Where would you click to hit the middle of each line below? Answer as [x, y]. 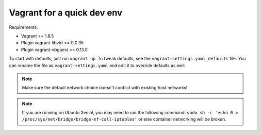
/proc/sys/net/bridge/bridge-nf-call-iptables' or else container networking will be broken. [124, 119]
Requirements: [24, 27]
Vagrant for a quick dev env [66, 13]
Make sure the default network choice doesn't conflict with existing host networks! [105, 88]
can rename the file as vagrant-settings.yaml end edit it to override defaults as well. [98, 65]
